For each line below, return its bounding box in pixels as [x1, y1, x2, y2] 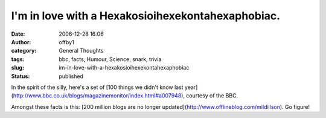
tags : [11, 55, 25, 63]
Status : [11, 73, 30, 80]
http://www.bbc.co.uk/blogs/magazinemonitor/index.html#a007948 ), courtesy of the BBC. [13, 92, 238, 99]
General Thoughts [59, 47, 104, 54]
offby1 [59, 38, 75, 45]
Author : [11, 38, 31, 45]
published [59, 73, 84, 80]
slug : [11, 64, 24, 71]
